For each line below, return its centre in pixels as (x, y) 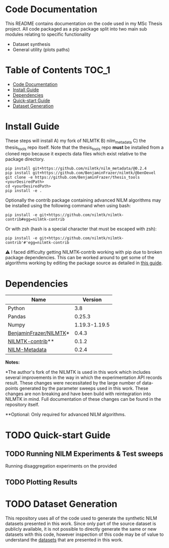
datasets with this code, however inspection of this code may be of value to (84, 534)
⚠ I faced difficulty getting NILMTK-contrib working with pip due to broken (84, 252)
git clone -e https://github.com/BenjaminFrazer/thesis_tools (73, 177)
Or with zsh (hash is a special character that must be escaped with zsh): (81, 229)
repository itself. (22, 405)
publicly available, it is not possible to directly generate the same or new (81, 529)
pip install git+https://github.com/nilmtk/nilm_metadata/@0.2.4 (76, 169)
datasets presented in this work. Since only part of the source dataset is (81, 524)
